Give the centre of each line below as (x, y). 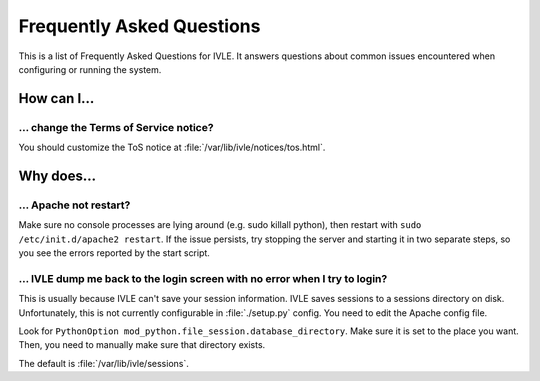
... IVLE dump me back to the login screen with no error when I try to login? (203, 278)
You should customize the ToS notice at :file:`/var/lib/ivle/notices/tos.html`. (172, 147)
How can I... (56, 98)
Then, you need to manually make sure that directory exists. (142, 345)
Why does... (57, 175)
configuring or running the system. (90, 69)
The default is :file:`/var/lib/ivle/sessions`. (103, 363)
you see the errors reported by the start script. (114, 253)
